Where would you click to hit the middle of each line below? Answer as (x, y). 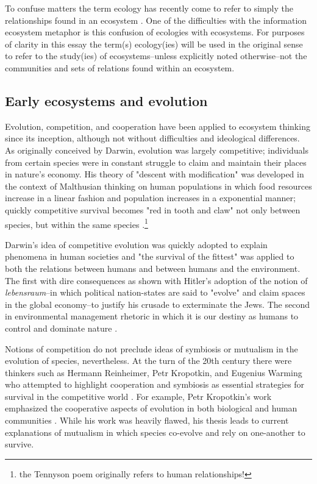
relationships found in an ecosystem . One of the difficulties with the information (156, 20)
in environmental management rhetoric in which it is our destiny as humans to (152, 316)
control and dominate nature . (61, 328)
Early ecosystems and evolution (106, 100)
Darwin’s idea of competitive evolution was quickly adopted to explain (136, 244)
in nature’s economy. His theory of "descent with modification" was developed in (155, 174)
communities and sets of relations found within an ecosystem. (120, 67)
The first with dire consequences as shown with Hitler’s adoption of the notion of (156, 280)
